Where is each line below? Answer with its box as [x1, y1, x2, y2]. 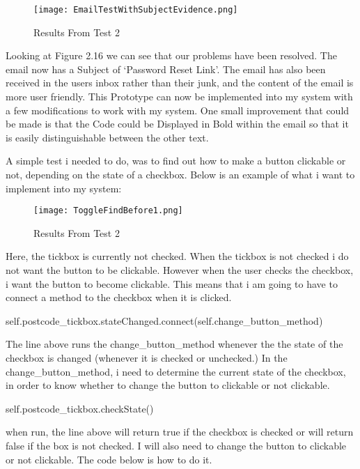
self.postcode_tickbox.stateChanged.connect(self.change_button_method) [6, 313, 323, 328]
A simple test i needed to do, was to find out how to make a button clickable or [6, 153, 346, 168]
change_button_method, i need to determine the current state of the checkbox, [6, 364, 346, 378]
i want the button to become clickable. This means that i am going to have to [6, 276, 338, 291]
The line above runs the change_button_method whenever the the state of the [6, 337, 343, 351]
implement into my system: [6, 180, 122, 195]
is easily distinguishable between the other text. [6, 130, 209, 144]
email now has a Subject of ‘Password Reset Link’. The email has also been [6, 61, 326, 76]
